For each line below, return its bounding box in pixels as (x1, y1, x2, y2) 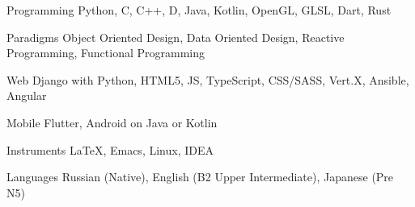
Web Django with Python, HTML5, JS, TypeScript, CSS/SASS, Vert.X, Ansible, (6, 71, 409, 88)
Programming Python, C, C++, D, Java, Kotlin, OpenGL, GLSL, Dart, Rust (6, 2, 392, 18)
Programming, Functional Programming (6, 44, 205, 61)
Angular (6, 87, 47, 104)
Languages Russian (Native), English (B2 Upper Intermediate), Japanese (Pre (6, 168, 394, 185)
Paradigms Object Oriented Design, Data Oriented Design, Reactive (6, 28, 345, 45)
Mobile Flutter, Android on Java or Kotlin (6, 114, 218, 130)
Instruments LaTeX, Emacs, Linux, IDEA (6, 141, 214, 158)
